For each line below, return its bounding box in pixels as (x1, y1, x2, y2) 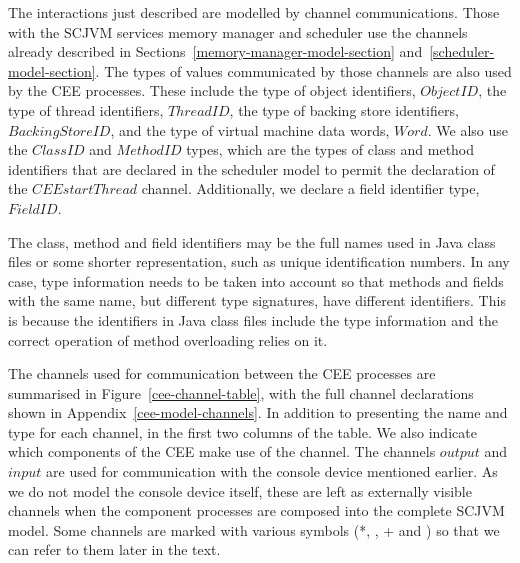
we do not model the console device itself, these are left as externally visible (8, 480, 472, 501)
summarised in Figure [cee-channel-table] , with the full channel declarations (8, 382, 474, 403)
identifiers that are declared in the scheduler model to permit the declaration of (8, 158, 495, 179)
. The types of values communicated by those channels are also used (95, 60, 512, 81)
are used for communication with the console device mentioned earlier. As (46, 461, 498, 482)
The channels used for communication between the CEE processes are (8, 363, 436, 384)
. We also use (427, 119, 508, 140)
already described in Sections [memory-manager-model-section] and (8, 41, 423, 62)
